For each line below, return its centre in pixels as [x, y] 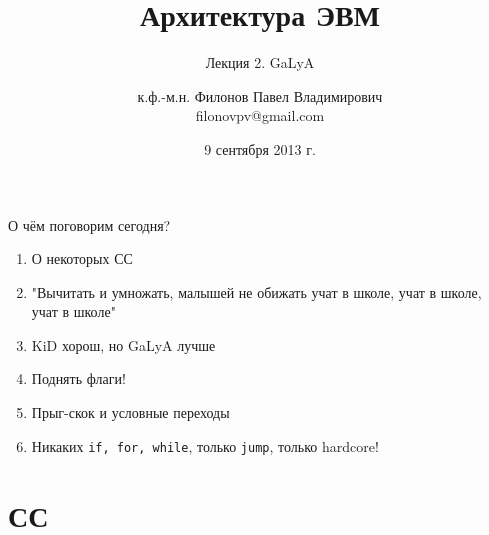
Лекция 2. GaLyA [260, 62]
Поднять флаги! [78, 378]
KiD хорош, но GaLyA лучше [123, 344]
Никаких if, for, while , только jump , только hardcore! [205, 445]
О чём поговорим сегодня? [89, 224]
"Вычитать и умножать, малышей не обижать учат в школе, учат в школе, [256, 291]
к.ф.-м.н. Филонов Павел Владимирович [260, 95]
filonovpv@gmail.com [260, 115]
